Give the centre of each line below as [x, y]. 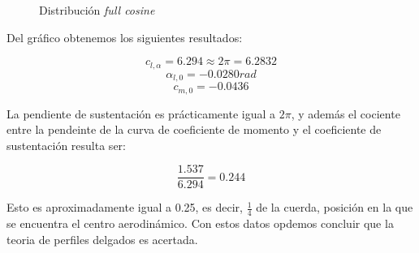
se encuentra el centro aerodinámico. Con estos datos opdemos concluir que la [200, 223]
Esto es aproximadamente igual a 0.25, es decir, [125, 207]
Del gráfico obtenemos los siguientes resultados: [125, 37]
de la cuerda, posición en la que [335, 207]
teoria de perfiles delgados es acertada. [102, 239]
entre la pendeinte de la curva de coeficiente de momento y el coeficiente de [194, 129]
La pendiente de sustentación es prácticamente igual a [141, 113]
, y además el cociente [346, 113]
